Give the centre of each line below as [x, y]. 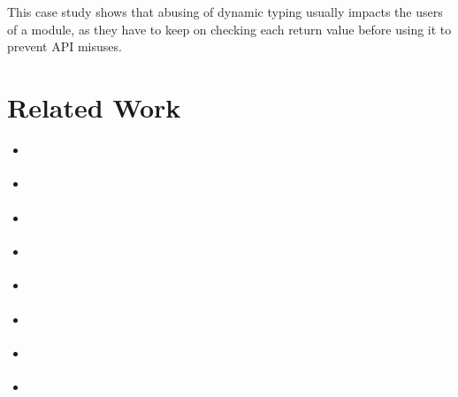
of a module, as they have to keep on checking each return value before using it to [229, 29]
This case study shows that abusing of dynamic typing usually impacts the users [225, 11]
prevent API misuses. [65, 46]
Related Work [94, 107]
